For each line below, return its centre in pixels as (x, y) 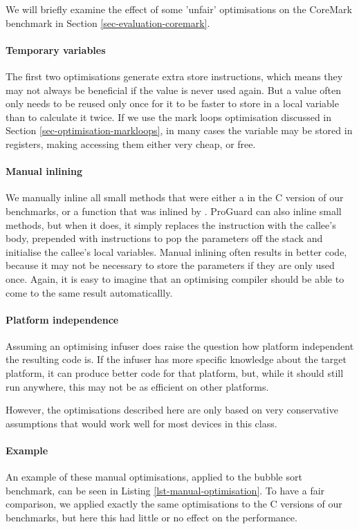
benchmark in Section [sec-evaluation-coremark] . (108, 22)
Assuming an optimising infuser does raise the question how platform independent (180, 345)
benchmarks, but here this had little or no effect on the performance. (151, 518)
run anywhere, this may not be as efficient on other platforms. (137, 386)
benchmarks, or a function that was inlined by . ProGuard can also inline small (174, 211)
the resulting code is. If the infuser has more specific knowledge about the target (176, 359)
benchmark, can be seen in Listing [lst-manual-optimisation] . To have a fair (165, 490)
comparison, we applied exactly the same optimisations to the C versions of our (174, 504)
